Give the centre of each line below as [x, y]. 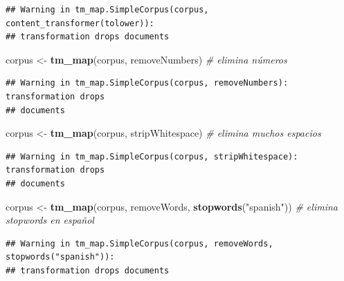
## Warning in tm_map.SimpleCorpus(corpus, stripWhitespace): [152, 156]
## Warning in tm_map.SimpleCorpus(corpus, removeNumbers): [147, 83]
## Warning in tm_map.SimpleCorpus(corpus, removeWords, [139, 243]
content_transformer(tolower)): [80, 23]
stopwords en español [50, 220]
